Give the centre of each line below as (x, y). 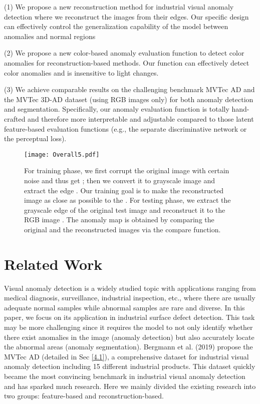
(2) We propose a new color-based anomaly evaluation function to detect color (124, 53)
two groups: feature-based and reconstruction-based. (84, 396)
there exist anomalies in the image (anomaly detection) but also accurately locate (129, 337)
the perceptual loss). (35, 138)
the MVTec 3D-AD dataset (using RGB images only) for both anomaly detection (129, 99)
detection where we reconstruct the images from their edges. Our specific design (126, 16)
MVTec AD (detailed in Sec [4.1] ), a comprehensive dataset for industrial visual (126, 356)
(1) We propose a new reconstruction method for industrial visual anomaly (119, 7)
